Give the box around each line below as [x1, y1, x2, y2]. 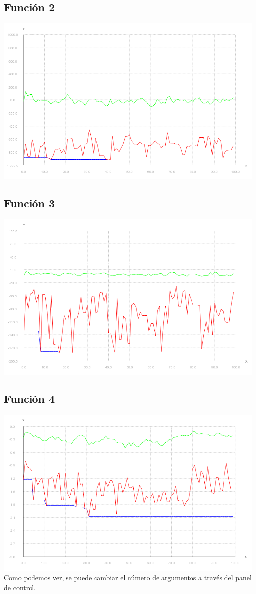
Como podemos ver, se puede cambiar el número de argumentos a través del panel [4, 572, 252, 583]
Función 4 [4, 391, 55, 406]
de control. [4, 582, 36, 592]
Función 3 [4, 195, 55, 210]
